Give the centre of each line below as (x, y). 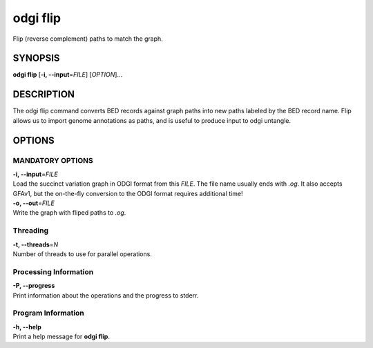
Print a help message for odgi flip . (61, 337)
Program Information (48, 313)
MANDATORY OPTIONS (53, 160)
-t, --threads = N (36, 244)
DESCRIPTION (44, 94)
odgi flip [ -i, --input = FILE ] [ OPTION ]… (68, 75)
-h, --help (27, 327)
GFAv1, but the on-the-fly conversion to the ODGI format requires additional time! (128, 193)
